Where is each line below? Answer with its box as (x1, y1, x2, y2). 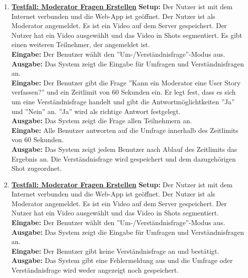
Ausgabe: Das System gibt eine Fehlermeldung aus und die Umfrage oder (11, 255, 233, 265)
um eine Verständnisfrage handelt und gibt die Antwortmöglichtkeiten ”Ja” (11, 96, 235, 106)
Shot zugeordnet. (11, 163, 62, 173)
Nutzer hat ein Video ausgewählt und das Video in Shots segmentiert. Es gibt (11, 30, 243, 40)
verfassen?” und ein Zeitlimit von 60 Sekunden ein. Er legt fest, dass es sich (11, 87, 236, 97)
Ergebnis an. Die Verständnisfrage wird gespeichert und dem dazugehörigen (11, 153, 236, 164)
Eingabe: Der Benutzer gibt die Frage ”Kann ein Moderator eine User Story (11, 77, 241, 87)
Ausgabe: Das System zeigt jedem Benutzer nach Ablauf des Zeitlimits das (11, 144, 237, 154)
